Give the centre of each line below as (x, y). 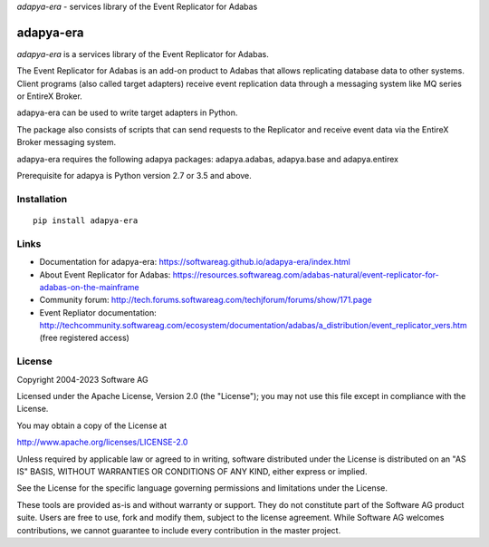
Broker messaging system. (67, 142)
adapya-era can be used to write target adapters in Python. (127, 112)
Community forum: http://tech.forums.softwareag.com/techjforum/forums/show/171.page (206, 300)
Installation (42, 199)
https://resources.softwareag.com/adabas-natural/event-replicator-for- (306, 274)
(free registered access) (85, 338)
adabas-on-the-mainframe (89, 287)
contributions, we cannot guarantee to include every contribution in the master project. (179, 530)
